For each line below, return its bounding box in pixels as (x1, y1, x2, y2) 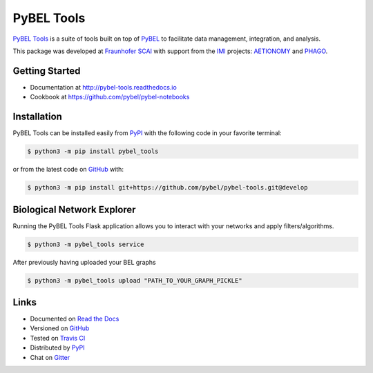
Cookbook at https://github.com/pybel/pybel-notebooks (30, 93, 190, 101)
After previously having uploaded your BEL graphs (12, 258, 156, 266)
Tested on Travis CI (30, 334, 86, 342)
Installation (12, 111, 62, 123)
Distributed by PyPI (30, 343, 85, 352)
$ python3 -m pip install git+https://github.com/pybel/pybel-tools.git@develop (27, 183, 308, 192)
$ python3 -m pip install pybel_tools (27, 148, 159, 155)
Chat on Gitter (30, 353, 70, 361)
